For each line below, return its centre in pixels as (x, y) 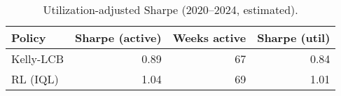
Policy (29, 37)
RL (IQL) (35, 79)
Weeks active (209, 37)
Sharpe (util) (294, 37)
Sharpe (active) (118, 37)
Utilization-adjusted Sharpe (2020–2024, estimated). (170, 9)
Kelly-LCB (38, 59)
